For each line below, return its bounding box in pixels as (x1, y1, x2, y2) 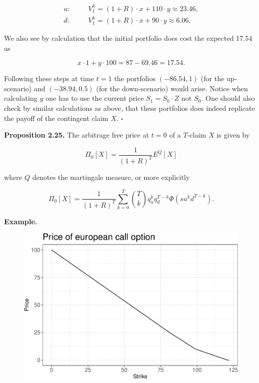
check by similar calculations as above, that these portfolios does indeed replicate (4, 103, 255, 113)
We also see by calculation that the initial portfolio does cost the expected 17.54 (4, 33, 252, 43)
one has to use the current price (45, 93, 144, 103)
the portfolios (114, 73, 156, 84)
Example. (4, 216, 37, 226)
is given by (217, 130, 250, 140)
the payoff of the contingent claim (4, 112, 109, 123)
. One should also (201, 93, 255, 103)
